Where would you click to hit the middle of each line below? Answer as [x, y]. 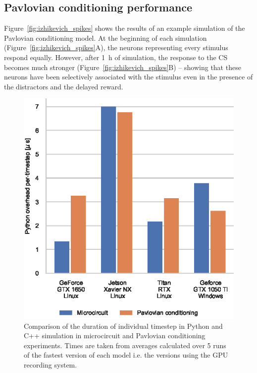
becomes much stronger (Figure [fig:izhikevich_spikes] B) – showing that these [123, 67]
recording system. [51, 364]
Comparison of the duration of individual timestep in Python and [123, 326]
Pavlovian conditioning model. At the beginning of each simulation [105, 37]
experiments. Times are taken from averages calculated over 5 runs [125, 345]
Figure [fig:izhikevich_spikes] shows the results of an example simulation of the [125, 28]
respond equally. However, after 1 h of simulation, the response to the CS [116, 57]
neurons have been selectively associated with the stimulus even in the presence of [128, 77]
